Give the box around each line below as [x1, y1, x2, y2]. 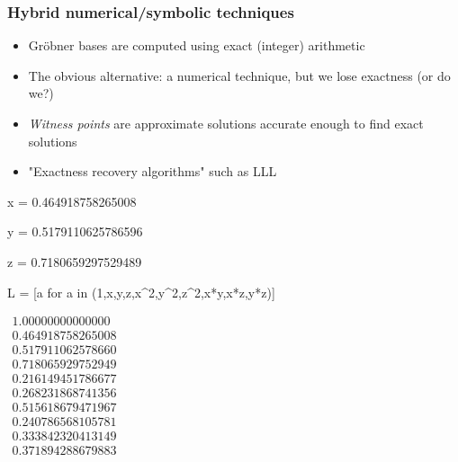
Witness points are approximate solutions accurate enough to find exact [28, 114, 424, 132]
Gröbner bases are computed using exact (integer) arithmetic [28, 36, 365, 55]
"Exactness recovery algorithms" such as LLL [28, 162, 277, 181]
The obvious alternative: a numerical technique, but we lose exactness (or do [28, 66, 451, 84]
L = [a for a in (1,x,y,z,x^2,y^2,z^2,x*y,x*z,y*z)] [7, 282, 275, 301]
